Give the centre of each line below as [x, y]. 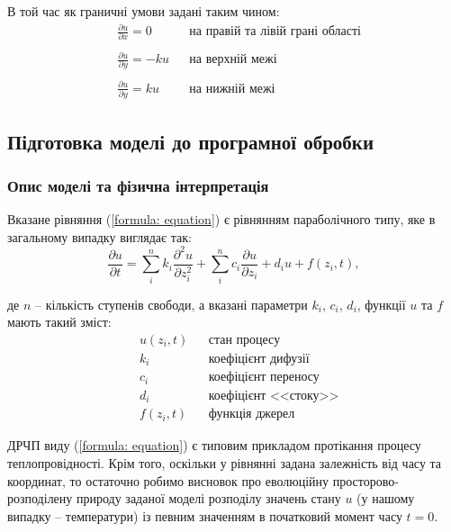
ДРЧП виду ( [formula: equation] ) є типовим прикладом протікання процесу [214, 445]
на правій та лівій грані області [275, 32]
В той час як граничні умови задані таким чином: [144, 11]
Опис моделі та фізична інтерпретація [138, 185]
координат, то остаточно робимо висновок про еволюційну [168, 480]
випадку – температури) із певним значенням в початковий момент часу [205, 515]
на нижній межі [232, 89]
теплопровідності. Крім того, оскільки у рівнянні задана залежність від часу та [225, 463]
